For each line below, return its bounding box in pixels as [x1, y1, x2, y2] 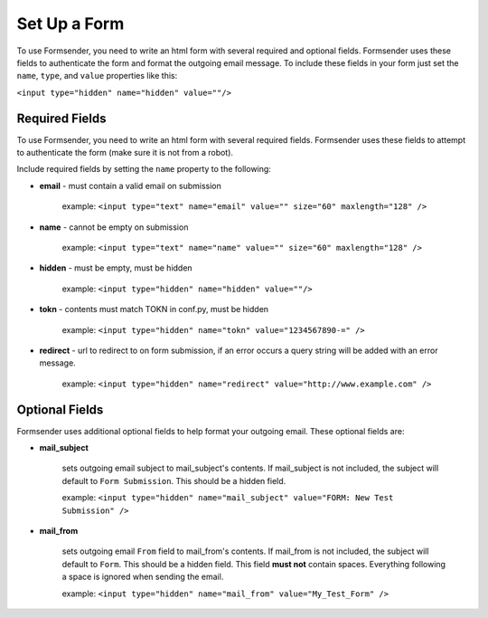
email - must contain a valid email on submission [39, 180, 221, 191]
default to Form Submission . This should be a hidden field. [61, 475, 286, 486]
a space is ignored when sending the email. [61, 571, 224, 583]
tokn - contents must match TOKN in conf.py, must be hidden [39, 304, 269, 315]
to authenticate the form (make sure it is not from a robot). [16, 147, 234, 158]
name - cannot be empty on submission [39, 222, 189, 233]
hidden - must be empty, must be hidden [39, 262, 193, 273]
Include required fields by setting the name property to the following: [16, 164, 271, 175]
